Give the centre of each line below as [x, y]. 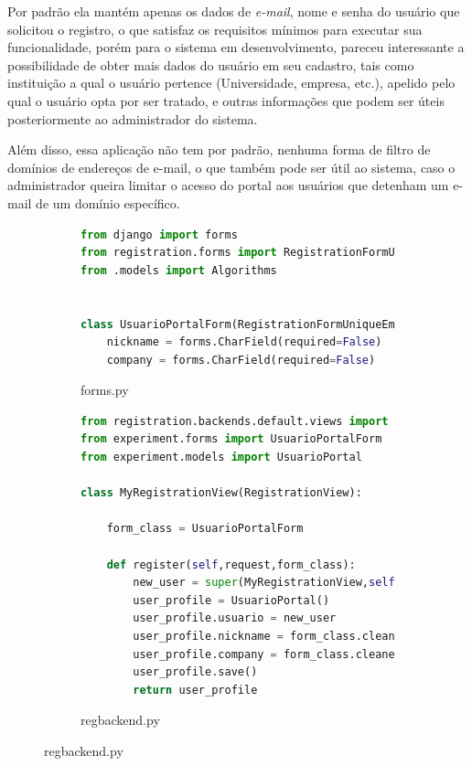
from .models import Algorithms [179, 270]
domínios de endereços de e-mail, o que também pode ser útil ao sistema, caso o [231, 167]
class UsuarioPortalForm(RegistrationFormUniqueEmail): [254, 324]
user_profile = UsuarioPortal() [231, 600]
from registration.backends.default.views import [235, 421]
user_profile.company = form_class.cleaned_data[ [287, 654]
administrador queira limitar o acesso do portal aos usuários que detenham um [228, 185]
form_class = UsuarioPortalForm [205, 529]
